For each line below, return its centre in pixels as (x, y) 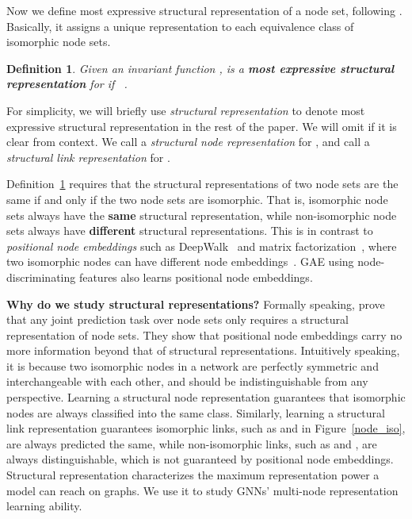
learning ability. (44, 506)
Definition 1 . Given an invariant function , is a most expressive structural (200, 68)
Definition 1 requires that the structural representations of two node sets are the (202, 184)
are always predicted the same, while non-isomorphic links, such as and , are (192, 443)
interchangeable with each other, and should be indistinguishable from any (187, 381)
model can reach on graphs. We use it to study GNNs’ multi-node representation (202, 490)
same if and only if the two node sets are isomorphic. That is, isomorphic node (197, 199)
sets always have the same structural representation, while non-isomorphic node (202, 215)
